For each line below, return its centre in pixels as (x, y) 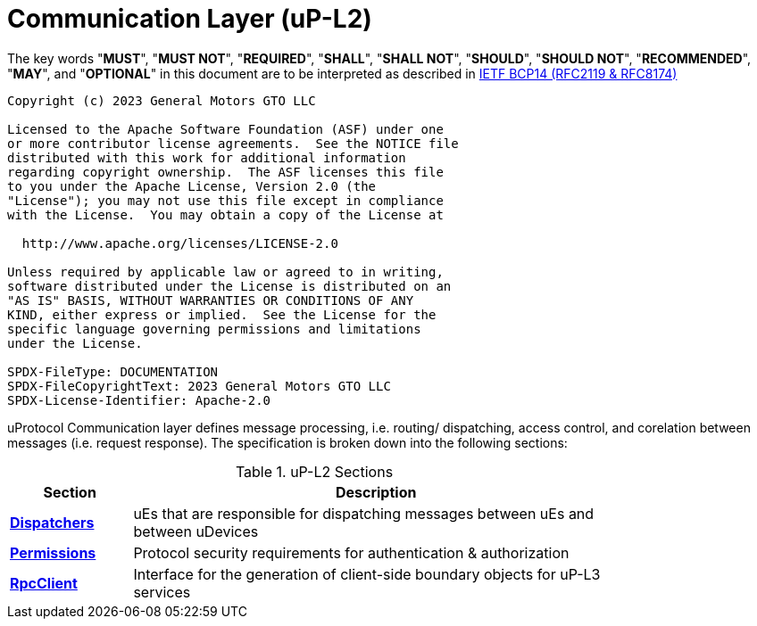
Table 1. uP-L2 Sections (314, 471)
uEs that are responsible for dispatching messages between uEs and (364, 513)
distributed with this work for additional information (207, 157)
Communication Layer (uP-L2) (190, 19)
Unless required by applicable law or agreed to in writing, (225, 272)
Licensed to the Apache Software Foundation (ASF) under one (225, 129)
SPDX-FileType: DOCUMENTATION (113, 371)
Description (376, 492)
